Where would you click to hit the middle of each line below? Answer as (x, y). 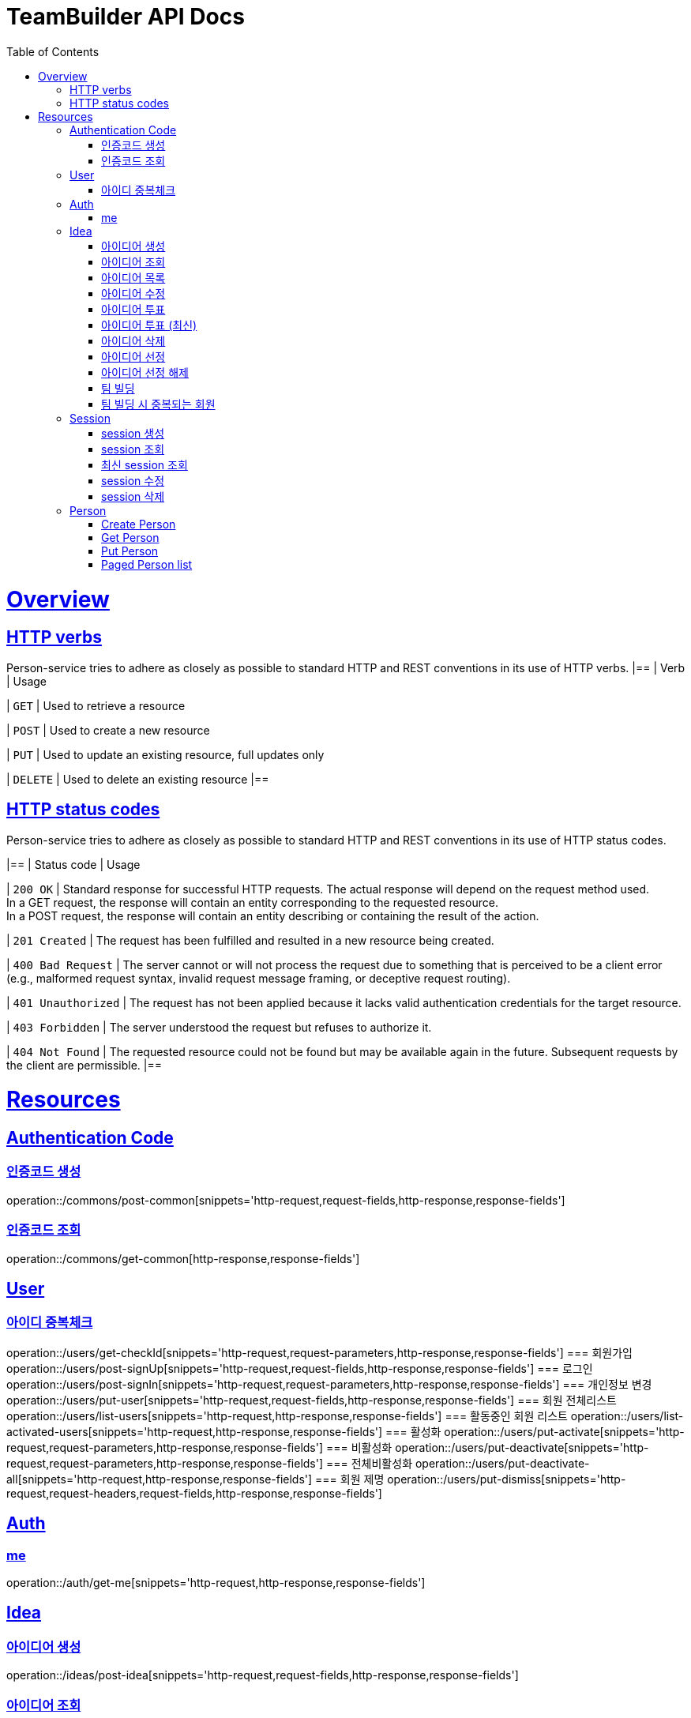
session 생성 (133, 433)
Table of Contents (53, 51)
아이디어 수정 (133, 293)
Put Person (130, 551)
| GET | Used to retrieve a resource (96, 705)
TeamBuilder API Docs (126, 17)
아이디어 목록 (133, 277)
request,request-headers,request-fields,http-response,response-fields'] (194, 1493)
